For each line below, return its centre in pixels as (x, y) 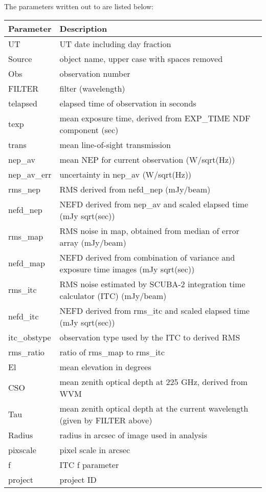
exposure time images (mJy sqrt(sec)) (127, 269)
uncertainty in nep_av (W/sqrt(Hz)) (126, 174)
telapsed (23, 103)
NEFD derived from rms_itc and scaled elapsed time (154, 310)
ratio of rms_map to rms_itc (112, 352)
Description (83, 28)
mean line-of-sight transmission (115, 144)
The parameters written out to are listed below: (79, 6)
